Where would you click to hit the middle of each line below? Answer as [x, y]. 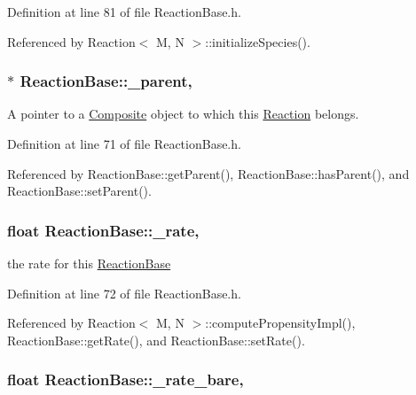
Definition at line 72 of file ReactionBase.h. [124, 293]
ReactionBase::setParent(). [79, 191]
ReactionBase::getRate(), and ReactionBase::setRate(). [156, 340]
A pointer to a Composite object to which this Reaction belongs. [183, 114]
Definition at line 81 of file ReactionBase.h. [124, 12]
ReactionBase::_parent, [106, 81]
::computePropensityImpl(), [280, 323]
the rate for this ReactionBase [89, 263]
